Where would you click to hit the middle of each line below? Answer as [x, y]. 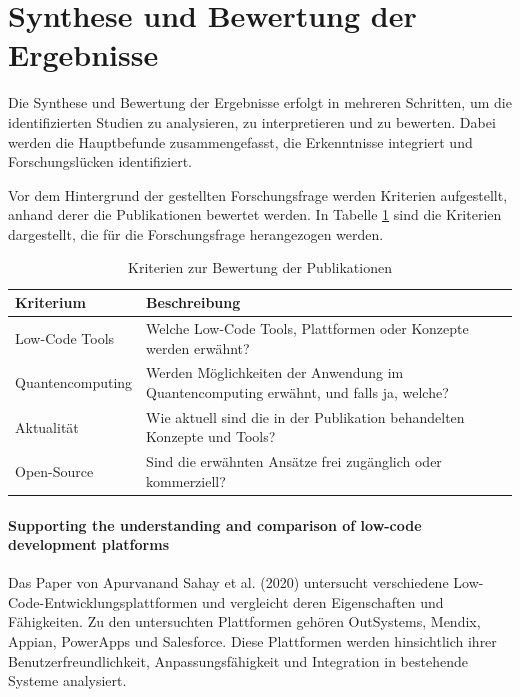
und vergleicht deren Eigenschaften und [322, 601]
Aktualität [47, 426]
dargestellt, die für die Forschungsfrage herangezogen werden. [196, 233]
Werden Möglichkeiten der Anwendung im [275, 372]
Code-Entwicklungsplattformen [103, 601]
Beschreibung [193, 302]
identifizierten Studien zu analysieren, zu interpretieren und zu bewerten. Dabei [252, 121]
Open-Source [54, 471]
